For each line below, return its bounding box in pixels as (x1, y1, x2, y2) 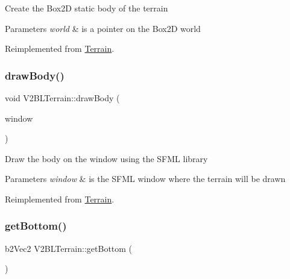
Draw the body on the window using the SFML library (5, 152, 208, 165)
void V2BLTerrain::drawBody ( (5, 92, 120, 104)
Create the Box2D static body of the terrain (5, 2, 168, 14)
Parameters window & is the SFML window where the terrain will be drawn (5, 172, 286, 185)
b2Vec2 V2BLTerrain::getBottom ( (5, 242, 133, 254)
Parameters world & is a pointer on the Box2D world (5, 22, 201, 34)
